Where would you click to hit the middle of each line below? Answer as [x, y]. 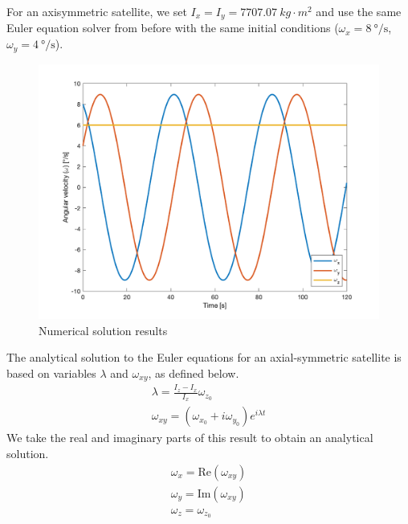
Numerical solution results [103, 330]
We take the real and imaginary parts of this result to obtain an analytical [190, 438]
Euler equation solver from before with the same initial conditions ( [173, 28]
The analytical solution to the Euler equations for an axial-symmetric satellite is [204, 357]
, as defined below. [194, 373]
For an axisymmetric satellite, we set [97, 11]
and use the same [359, 11]
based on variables [51, 373]
